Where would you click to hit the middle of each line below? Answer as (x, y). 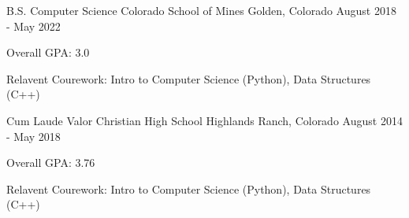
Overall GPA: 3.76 (51, 163)
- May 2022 (33, 26)
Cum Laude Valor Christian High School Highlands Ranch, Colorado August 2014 (204, 120)
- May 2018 (33, 136)
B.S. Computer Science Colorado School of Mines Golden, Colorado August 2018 (201, 10)
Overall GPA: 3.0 (48, 52)
